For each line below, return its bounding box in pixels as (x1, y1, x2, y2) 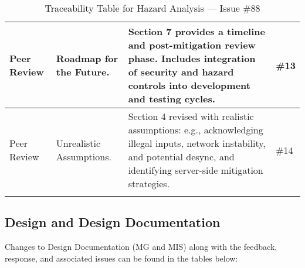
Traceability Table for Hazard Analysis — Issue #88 (45, 1, 260, 15)
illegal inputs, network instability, (128, 136, 266, 150)
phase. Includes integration (128, 51, 256, 65)
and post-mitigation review (128, 38, 256, 51)
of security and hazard (128, 65, 234, 78)
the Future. (56, 65, 110, 78)
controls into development (128, 78, 250, 92)
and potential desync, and (128, 150, 235, 163)
